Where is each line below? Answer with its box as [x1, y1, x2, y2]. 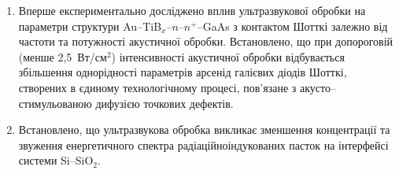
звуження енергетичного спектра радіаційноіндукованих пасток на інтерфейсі [18, 136, 389, 153]
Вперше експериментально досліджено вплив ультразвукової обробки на [18, 2, 366, 18]
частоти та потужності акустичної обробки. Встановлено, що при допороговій [18, 33, 393, 50]
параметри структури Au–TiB [18, 17, 162, 34]
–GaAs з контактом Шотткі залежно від [197, 17, 388, 34]
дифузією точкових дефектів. [95, 94, 234, 111]
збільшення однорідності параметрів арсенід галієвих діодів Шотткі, [18, 64, 347, 80]
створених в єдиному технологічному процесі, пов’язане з [18, 79, 297, 95]
